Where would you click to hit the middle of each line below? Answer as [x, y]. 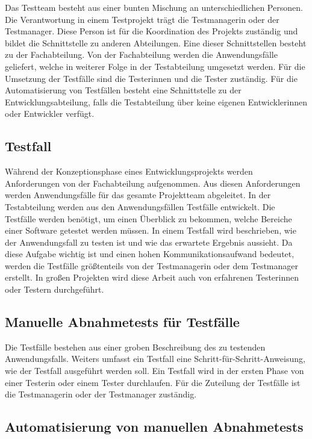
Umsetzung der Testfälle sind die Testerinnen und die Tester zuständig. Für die [151, 78]
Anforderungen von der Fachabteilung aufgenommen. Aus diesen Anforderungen [153, 183]
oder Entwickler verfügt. [50, 114]
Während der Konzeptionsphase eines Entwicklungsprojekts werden [129, 171]
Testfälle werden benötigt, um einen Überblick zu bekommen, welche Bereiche [148, 218]
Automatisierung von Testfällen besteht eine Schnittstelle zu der [123, 90]
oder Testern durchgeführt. [55, 289]
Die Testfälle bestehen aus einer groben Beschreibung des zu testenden [135, 347]
